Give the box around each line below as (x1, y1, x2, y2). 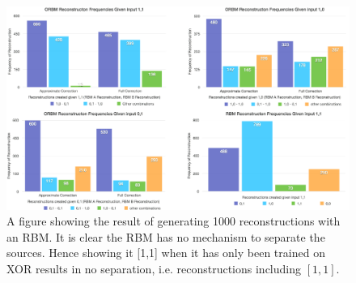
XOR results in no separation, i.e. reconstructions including (6, 259, 301, 277)
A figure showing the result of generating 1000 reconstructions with (6, 212, 341, 229)
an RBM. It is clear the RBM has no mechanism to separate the (6, 228, 325, 245)
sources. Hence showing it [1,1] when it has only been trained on (6, 244, 325, 261)
